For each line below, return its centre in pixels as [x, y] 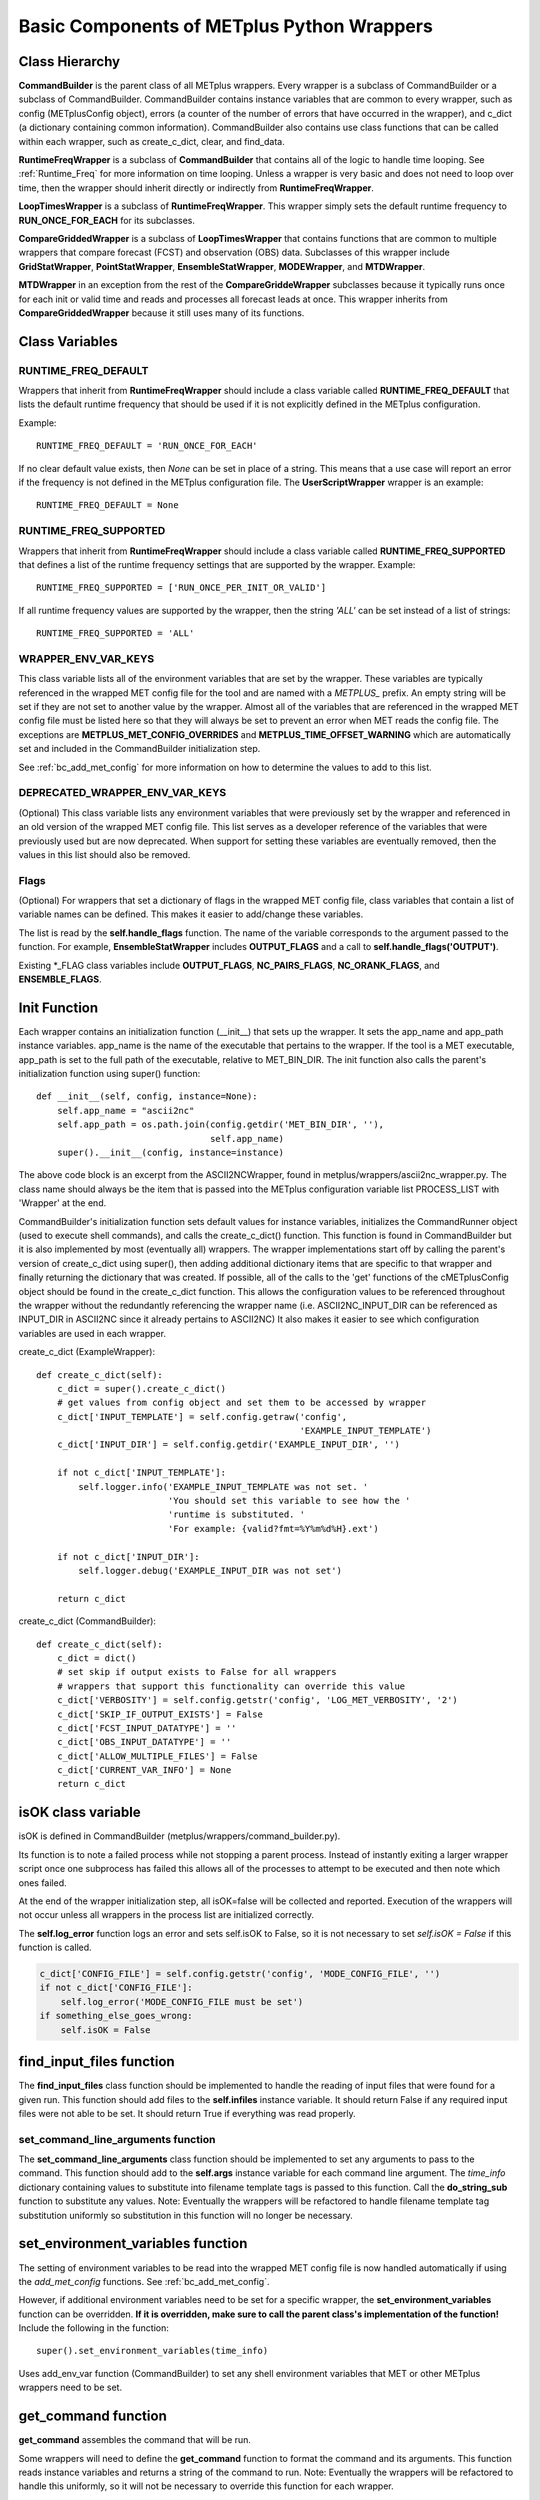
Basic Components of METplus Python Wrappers [226, 26]
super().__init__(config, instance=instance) [170, 1153]
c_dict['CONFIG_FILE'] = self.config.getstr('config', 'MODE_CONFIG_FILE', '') [240, 1974]
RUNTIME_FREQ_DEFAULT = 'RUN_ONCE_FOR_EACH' [147, 446]
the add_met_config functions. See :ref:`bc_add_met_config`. [144, 2281]
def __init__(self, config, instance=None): [147, 1096]
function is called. [55, 1947]
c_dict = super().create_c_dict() [141, 1388]
